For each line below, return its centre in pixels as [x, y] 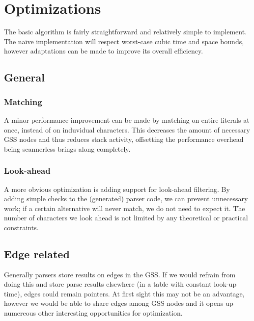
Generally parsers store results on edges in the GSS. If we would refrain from [120, 274]
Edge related [37, 254]
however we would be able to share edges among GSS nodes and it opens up [119, 303]
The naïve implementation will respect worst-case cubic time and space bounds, [124, 41]
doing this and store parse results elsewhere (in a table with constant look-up [120, 284]
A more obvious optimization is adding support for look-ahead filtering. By [117, 189]
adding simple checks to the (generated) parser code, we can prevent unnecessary [126, 199]
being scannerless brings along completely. [67, 148]
